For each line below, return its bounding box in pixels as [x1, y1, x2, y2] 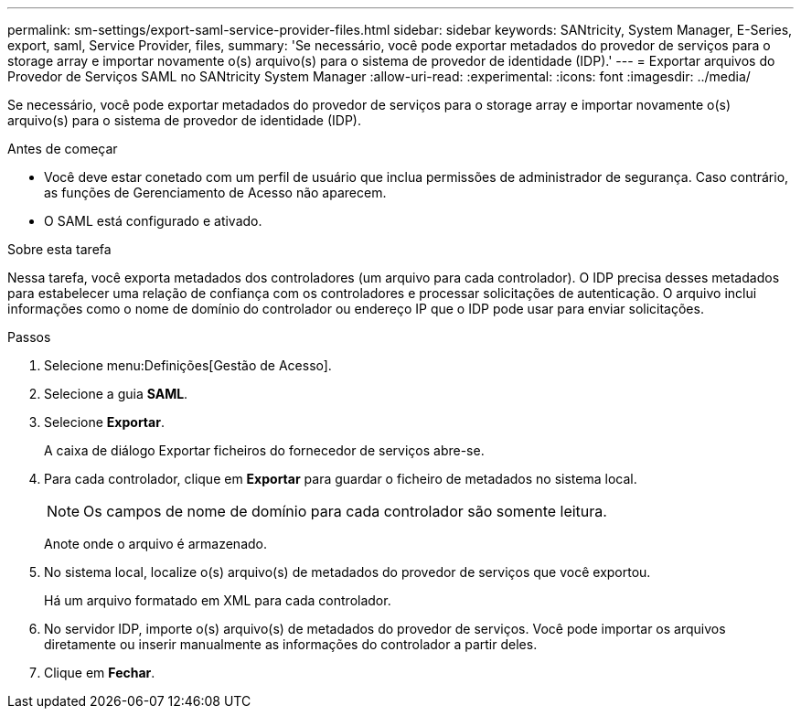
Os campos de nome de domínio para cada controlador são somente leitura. [83, 502, 607, 520]
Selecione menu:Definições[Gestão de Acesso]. [44, 358, 332, 373]
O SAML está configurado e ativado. [44, 213, 262, 229]
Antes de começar [7, 141, 118, 156]
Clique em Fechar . [44, 665, 155, 680]
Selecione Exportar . [44, 414, 165, 430]
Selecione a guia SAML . [44, 386, 188, 401]
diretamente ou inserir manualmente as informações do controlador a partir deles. [44, 636, 538, 652]
